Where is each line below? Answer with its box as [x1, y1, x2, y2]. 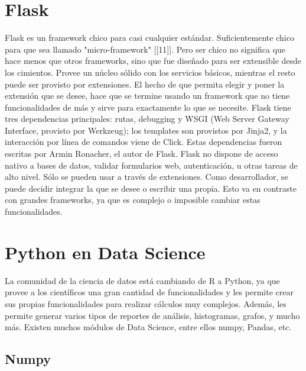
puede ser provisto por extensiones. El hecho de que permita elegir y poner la [5, 78, 285, 90]
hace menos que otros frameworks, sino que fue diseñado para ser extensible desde [5, 54, 302, 67]
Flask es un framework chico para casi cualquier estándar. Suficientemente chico [5, 31, 294, 44]
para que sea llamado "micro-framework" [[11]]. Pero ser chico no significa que [5, 43, 286, 55]
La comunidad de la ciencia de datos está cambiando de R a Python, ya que [5, 274, 280, 286]
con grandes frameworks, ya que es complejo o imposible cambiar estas [5, 193, 261, 206]
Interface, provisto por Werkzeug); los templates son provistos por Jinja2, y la [5, 124, 287, 136]
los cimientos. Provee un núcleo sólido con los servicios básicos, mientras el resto [5, 66, 295, 78]
